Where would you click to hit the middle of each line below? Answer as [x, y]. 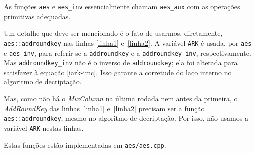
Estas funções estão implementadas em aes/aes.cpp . [85, 144]
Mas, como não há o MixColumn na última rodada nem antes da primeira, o [121, 98]
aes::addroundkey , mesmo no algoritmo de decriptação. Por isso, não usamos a [126, 118]
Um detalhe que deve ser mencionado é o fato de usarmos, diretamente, [113, 33]
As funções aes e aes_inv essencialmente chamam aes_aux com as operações [122, 6]
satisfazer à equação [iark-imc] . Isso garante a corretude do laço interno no [118, 72]
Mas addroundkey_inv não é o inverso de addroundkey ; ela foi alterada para [121, 62]
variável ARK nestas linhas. [44, 127]
